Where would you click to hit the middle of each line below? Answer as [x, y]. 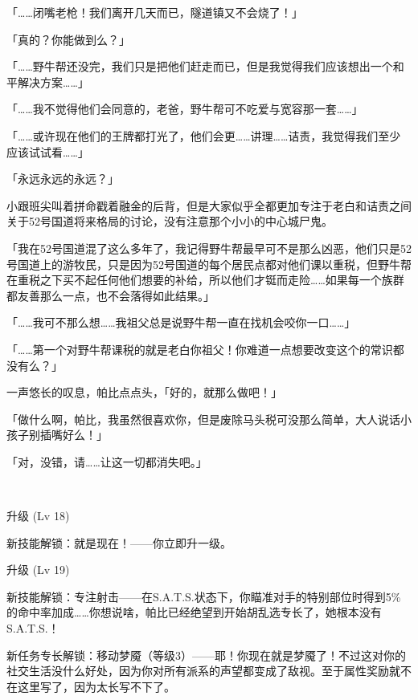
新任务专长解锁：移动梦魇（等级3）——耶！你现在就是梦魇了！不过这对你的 [206, 655]
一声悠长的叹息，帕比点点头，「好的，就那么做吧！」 [144, 392]
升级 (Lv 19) [38, 570]
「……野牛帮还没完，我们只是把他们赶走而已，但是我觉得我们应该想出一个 [200, 66]
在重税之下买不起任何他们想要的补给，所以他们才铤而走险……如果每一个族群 [205, 280]
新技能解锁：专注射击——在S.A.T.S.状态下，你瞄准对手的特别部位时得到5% [204, 596]
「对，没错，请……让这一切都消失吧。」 [107, 461]
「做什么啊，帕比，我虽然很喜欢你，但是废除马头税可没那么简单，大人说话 [203, 419]
